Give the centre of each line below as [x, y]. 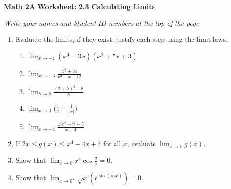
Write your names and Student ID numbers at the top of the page [102, 23]
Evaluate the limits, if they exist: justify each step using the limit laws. [121, 39]
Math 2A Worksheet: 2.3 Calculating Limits [79, 6]
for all [112, 143]
